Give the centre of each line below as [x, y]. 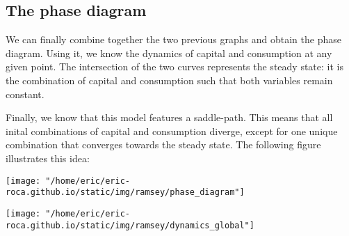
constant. [25, 94]
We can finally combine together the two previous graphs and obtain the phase [173, 39]
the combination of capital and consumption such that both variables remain [169, 80]
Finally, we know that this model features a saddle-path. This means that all [169, 117]
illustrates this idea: [48, 158]
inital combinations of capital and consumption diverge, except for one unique [172, 131]
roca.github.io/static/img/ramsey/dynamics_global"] [130, 225]
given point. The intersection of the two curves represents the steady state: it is [174, 66]
